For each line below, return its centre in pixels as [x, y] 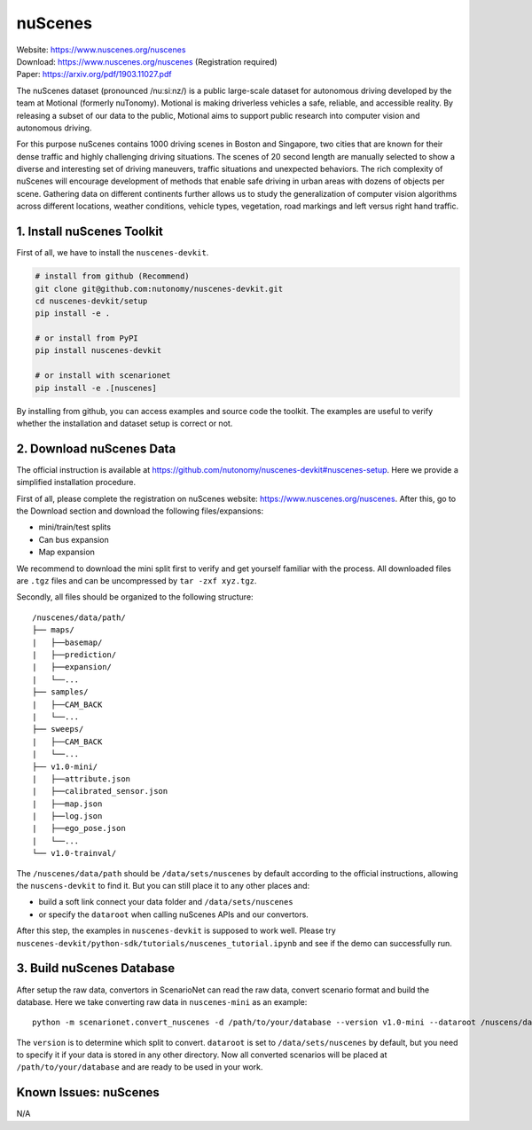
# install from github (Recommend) [112, 276]
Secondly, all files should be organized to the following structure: [135, 597]
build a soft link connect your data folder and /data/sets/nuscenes [166, 902]
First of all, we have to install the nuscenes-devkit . [113, 253]
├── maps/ [53, 630]
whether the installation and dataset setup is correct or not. [125, 424]
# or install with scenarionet [103, 376]
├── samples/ [60, 692]
